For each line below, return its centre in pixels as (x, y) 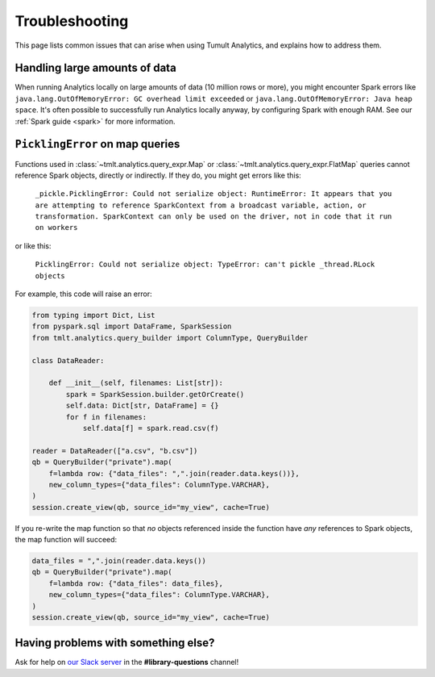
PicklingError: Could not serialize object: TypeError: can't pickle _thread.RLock (205, 265)
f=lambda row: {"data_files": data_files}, (136, 583)
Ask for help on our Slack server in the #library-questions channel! (127, 662)
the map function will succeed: (66, 540)
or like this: (33, 245)
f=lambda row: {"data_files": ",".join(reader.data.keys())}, (174, 473)
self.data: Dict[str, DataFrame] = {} (142, 406)
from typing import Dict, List (94, 316)
